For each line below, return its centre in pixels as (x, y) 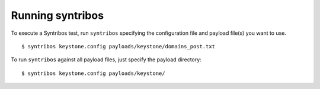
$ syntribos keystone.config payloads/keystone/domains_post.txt (119, 46)
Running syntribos (57, 15)
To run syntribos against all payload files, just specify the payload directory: (106, 60)
